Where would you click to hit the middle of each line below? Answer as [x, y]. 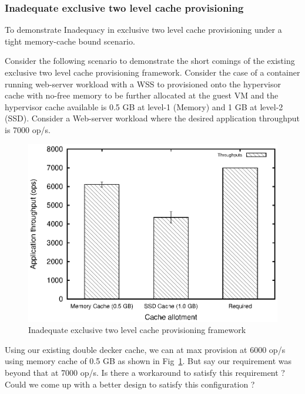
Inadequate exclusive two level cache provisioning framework [137, 330]
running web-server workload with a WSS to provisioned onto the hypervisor [143, 84]
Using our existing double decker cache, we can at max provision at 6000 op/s [145, 349]
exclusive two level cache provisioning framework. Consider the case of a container [152, 72]
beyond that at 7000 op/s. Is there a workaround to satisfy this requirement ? [145, 372]
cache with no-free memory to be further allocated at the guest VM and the [142, 95]
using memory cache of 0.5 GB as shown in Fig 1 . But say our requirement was [148, 361]
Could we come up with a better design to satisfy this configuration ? [130, 384]
